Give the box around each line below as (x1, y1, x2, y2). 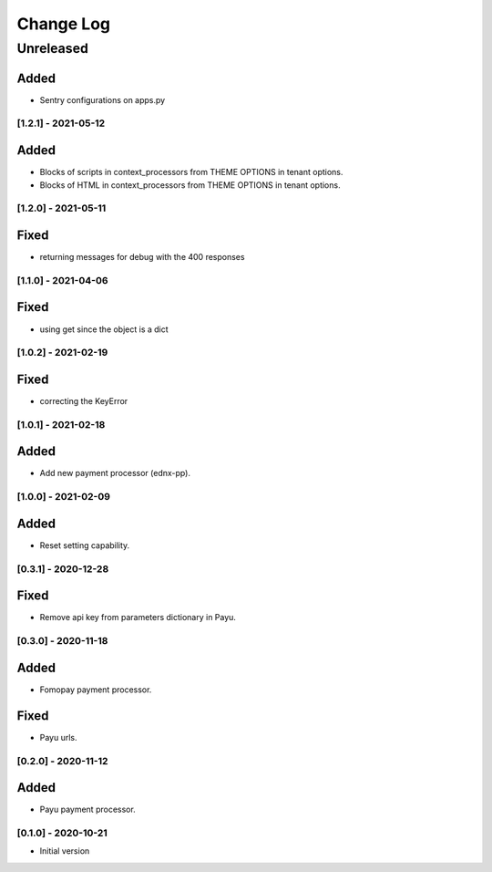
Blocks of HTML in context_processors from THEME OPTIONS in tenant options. (39, 179, 341, 191)
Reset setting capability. (39, 539, 130, 551)
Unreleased (16, 40, 88, 57)
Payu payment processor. (39, 804, 136, 815)
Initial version (39, 846, 90, 856)
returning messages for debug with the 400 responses (39, 252, 245, 263)
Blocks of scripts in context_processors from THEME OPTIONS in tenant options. (39, 167, 343, 178)
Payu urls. (39, 732, 77, 742)
